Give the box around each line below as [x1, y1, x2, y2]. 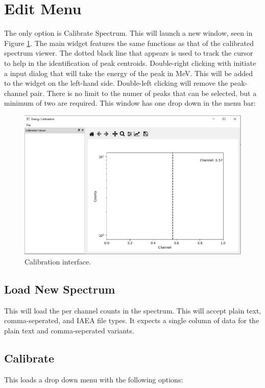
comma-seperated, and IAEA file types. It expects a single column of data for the [4, 315, 259, 326]
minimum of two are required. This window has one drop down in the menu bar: [4, 98, 256, 108]
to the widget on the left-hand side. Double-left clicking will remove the [4, 78, 228, 88]
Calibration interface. [25, 256, 91, 266]
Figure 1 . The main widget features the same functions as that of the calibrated [4, 37, 254, 48]
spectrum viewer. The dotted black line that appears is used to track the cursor [4, 47, 253, 58]
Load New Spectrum [4, 281, 115, 297]
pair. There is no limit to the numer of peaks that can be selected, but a [30, 87, 257, 98]
